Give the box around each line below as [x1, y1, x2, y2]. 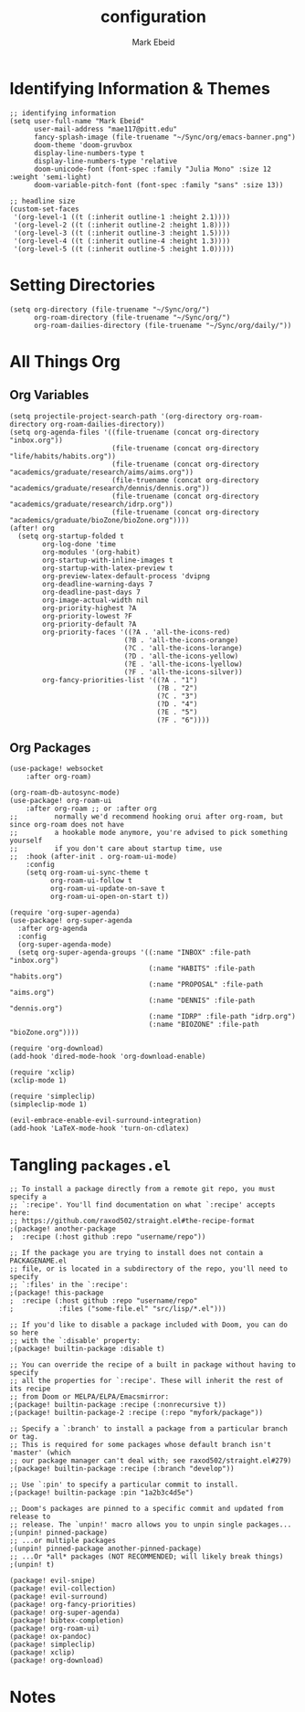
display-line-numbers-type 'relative [33, 156, 178, 165]
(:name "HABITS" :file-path [148, 964, 256, 974]
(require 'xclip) [9, 1068, 76, 1077]
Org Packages [9, 740, 91, 756]
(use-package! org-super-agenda [9, 916, 132, 925]
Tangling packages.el [9, 1154, 172, 1175]
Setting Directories [9, 274, 155, 295]
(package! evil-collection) [9, 1584, 117, 1593]
